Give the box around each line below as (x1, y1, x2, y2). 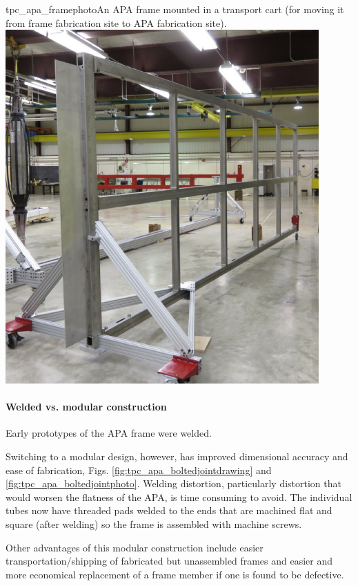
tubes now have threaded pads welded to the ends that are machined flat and (6, 503, 332, 518)
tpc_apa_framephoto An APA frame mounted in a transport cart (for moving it (6, 2, 344, 16)
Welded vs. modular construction (6, 399, 167, 414)
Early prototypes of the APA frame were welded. (6, 426, 212, 440)
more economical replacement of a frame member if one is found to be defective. (6, 567, 344, 581)
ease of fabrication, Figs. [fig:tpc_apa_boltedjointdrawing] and (6, 462, 272, 477)
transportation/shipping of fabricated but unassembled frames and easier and (6, 554, 332, 568)
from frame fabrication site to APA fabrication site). (6, 15, 227, 30)
